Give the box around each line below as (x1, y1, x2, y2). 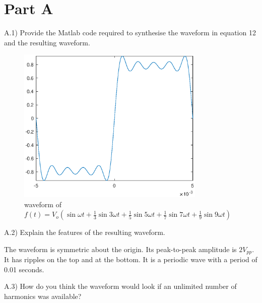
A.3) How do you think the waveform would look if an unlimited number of (4, 281, 237, 291)
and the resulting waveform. (4, 37, 90, 47)
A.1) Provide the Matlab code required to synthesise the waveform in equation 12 (4, 27, 256, 38)
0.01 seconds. (4, 264, 44, 274)
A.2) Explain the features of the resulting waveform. (4, 227, 165, 237)
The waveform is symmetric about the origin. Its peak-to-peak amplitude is (4, 244, 237, 254)
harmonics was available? (4, 290, 82, 301)
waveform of (24, 199, 61, 209)
